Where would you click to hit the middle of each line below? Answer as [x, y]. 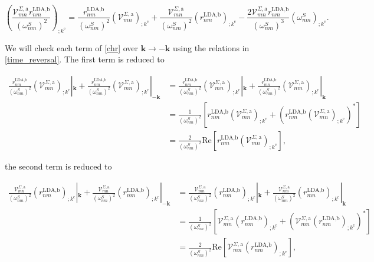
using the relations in [211, 47]
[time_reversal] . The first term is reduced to [85, 59]
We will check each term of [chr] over [72, 47]
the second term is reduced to [58, 166]
